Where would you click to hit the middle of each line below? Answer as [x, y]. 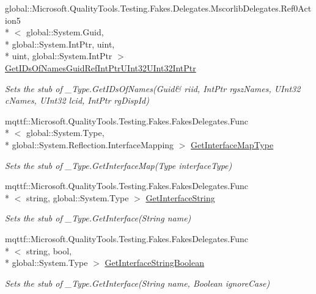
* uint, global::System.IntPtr [59, 56]
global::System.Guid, [65, 32]
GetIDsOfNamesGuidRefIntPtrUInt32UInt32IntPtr [101, 67]
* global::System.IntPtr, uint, [60, 44]
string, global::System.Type [77, 197]
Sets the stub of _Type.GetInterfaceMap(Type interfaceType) [119, 165]
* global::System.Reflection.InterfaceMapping [90, 144]
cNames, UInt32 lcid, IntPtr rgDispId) [77, 100]
